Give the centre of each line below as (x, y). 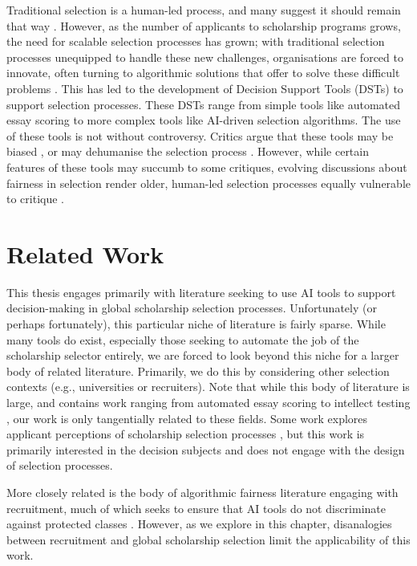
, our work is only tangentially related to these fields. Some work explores (187, 418)
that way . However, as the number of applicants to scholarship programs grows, (204, 25)
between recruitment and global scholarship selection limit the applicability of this (208, 539)
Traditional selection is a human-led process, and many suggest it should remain (204, 10)
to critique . (36, 199)
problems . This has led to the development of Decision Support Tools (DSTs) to (205, 88)
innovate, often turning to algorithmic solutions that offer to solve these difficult (203, 73)
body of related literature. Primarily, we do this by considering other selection (198, 371)
